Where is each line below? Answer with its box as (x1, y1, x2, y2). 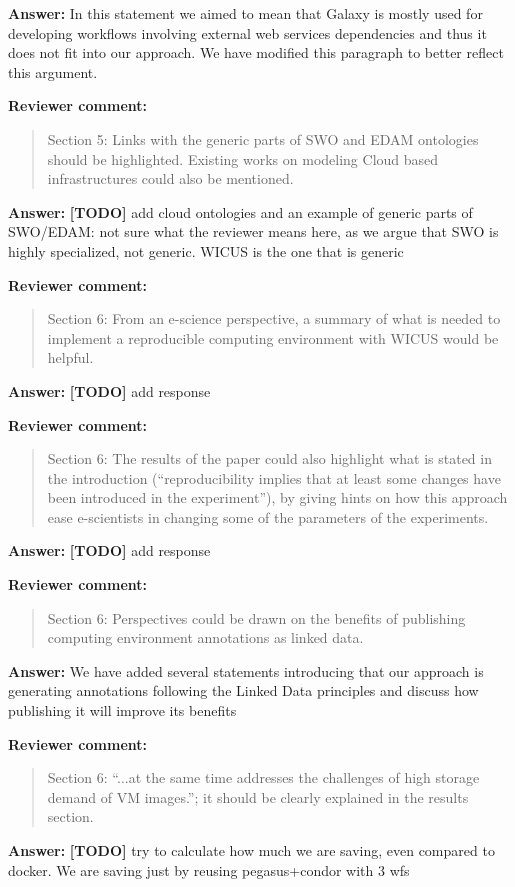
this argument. (8, 61, 98, 82)
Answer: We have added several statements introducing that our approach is (8, 660, 484, 681)
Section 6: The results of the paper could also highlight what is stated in (47, 448, 492, 469)
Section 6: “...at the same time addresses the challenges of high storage (47, 767, 480, 788)
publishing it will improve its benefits (8, 700, 237, 721)
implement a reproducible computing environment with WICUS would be (47, 327, 499, 348)
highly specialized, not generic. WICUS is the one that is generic (8, 240, 404, 261)
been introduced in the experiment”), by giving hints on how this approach (47, 487, 508, 508)
